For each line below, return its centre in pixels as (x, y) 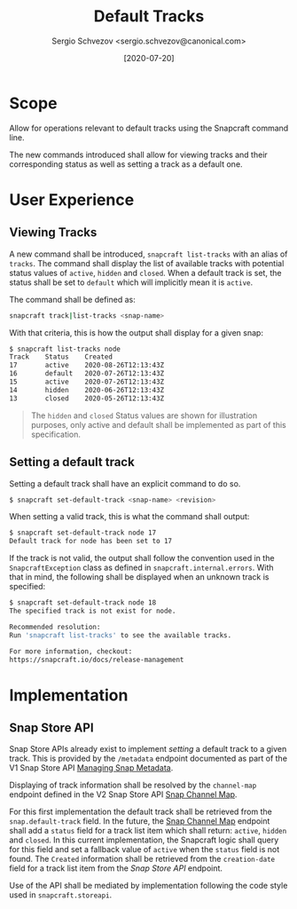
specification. (56, 434)
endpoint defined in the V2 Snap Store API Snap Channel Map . (123, 794)
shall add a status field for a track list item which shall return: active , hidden (148, 831)
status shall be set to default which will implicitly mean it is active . (131, 282)
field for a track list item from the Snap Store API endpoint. (116, 868)
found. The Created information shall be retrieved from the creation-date (142, 859)
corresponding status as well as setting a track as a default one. (126, 164)
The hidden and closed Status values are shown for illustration (144, 415)
